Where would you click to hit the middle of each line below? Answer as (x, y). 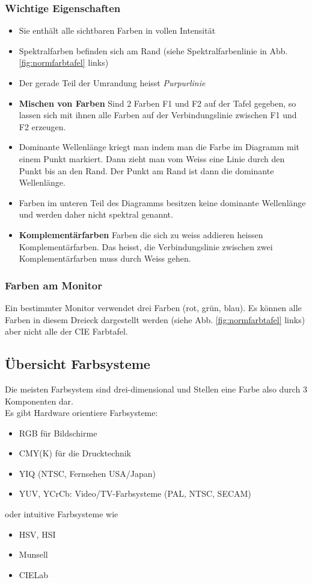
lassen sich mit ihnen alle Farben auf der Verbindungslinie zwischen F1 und (158, 115)
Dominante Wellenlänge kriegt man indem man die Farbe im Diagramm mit (159, 147)
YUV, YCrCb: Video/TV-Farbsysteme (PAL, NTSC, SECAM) (135, 493)
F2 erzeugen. (42, 126)
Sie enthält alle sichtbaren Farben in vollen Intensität (117, 30)
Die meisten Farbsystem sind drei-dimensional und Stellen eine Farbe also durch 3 (156, 389)
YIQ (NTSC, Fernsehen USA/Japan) (87, 473)
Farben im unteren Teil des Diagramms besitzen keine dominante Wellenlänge (162, 202)
